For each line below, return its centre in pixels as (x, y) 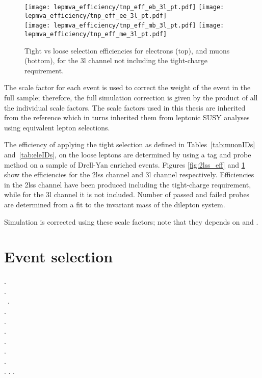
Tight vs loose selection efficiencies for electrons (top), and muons (127, 50)
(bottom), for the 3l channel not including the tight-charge (116, 60)
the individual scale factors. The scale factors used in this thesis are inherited (125, 107)
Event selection (59, 256)
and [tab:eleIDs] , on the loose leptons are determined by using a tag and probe (128, 154)
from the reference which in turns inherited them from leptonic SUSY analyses (127, 117)
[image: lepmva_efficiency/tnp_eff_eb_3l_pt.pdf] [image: (124, 7)
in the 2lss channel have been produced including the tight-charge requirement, (128, 184)
